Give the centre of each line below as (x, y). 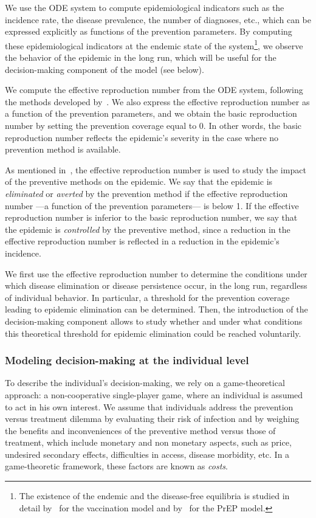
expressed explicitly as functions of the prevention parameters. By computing (149, 31)
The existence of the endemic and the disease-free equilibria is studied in (154, 496)
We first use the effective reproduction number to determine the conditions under (156, 273)
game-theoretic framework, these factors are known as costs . (116, 466)
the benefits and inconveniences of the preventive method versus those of (140, 430)
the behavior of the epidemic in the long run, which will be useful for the (141, 57)
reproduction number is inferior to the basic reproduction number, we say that (151, 217)
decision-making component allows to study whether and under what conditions (154, 321)
